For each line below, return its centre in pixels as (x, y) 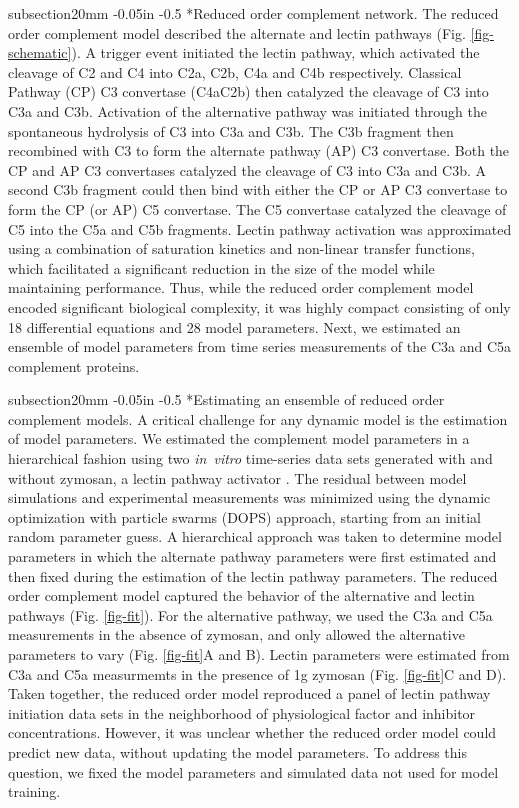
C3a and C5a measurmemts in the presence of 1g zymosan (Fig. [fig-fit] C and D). (257, 673)
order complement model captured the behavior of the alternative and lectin (241, 595)
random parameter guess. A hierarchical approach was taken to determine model (255, 536)
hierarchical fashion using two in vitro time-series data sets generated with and (250, 458)
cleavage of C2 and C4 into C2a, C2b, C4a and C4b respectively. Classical (235, 71)
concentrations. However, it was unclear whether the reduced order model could (252, 732)
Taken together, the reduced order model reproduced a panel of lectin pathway (249, 693)
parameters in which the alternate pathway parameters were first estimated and (252, 556)
